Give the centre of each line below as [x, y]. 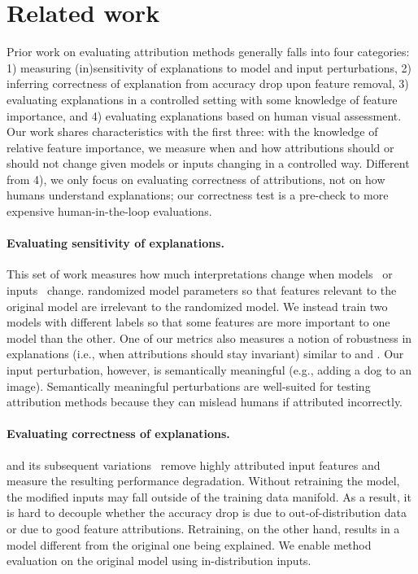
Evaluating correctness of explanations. [118, 434]
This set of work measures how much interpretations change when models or [200, 274]
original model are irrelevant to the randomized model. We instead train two [197, 306]
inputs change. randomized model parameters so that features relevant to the [202, 290]
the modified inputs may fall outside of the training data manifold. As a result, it [209, 496]
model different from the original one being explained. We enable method [189, 544]
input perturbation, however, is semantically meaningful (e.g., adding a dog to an [209, 370]
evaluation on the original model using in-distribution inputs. [159, 561]
